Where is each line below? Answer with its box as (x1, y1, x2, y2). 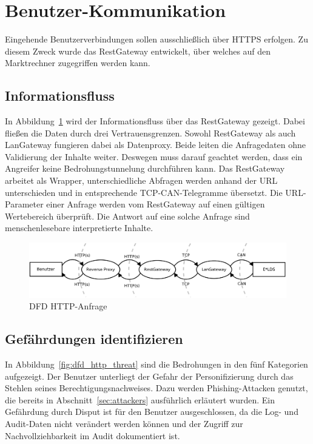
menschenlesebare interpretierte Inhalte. (5, 221, 153, 234)
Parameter (5, 198, 44, 210)
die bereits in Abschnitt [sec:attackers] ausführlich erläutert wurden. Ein (5, 393, 275, 406)
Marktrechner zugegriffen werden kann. (5, 56, 150, 69)
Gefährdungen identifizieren (5, 329, 183, 348)
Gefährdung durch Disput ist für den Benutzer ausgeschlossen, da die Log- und (5, 405, 298, 418)
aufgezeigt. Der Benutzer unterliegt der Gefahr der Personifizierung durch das (5, 369, 294, 382)
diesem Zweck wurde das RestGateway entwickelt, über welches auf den (5, 44, 271, 57)
